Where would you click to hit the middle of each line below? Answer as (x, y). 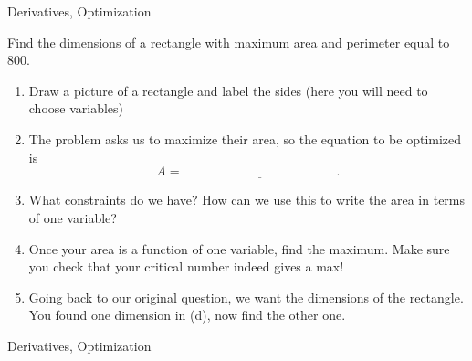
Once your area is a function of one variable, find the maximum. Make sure (239, 248)
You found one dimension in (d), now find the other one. (187, 315)
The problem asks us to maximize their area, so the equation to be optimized (245, 138)
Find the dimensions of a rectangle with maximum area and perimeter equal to (229, 42)
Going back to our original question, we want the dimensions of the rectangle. (246, 297)
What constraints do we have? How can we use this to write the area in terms (247, 200)
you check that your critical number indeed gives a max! (186, 266)
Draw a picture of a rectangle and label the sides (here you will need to (228, 90)
